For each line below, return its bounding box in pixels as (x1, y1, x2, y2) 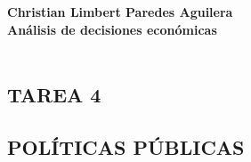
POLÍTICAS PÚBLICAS (7, 133, 245, 160)
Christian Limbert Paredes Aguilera (7, 3, 233, 20)
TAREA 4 (7, 81, 101, 109)
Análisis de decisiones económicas (7, 20, 217, 38)
